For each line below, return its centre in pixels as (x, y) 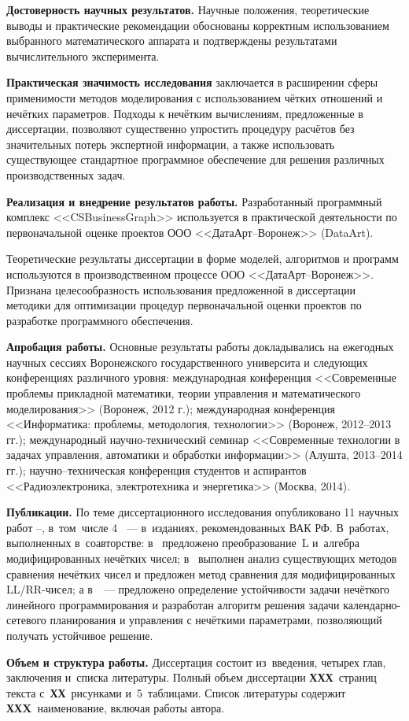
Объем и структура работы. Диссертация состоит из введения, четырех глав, (196, 662)
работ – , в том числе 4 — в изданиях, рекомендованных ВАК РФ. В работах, (198, 527)
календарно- (372, 604)
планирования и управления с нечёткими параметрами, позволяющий (216, 620)
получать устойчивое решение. (80, 635)
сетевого (26, 620)
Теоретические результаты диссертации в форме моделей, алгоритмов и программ (203, 259)
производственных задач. (66, 174)
